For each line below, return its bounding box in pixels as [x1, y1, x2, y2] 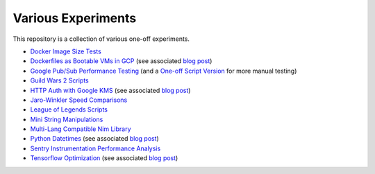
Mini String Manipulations [30, 115, 103, 123]
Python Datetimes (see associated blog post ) [30, 134, 159, 143]
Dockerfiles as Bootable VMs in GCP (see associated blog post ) [30, 57, 212, 65]
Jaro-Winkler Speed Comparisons [30, 96, 128, 104]
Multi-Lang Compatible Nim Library [30, 125, 131, 133]
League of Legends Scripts [30, 105, 108, 114]
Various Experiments [12, 10, 137, 26]
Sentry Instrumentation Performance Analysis [30, 144, 161, 153]
